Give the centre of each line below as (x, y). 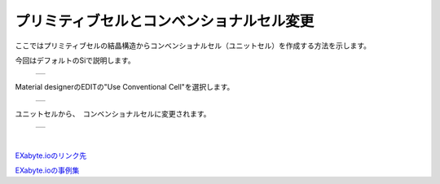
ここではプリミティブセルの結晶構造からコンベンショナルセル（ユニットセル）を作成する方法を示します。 (193, 46)
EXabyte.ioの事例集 (47, 170)
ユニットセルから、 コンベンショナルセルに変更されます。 (113, 113)
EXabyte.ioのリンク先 (51, 156)
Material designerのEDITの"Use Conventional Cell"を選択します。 (125, 87)
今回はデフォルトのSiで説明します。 (75, 60)
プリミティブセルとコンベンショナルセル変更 (165, 21)
